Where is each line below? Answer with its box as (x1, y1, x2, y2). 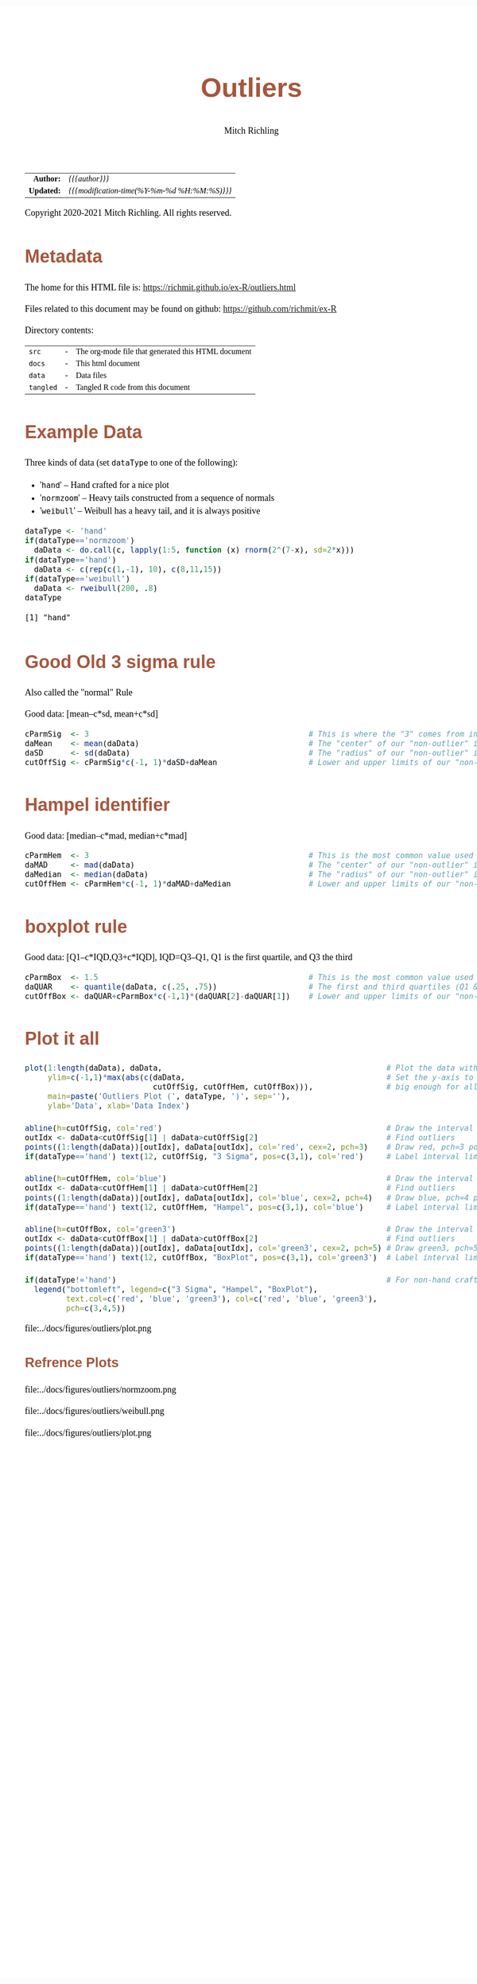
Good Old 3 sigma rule (25, 650, 216, 673)
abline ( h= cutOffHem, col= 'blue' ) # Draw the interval (25, 1174, 474, 1184)
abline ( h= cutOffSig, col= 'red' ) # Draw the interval (25, 1123, 474, 1133)
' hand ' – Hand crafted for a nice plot (40, 479, 170, 490)
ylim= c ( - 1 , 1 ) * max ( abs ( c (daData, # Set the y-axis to (48, 1072, 474, 1083)
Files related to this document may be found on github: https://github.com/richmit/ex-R (25, 303, 337, 314)
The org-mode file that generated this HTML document (76, 347, 252, 357)
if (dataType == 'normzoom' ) (25, 536, 135, 546)
